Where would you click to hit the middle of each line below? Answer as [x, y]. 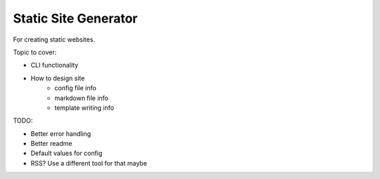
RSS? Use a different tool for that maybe [89, 163]
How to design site [58, 78]
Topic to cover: [35, 52]
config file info [75, 88]
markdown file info [82, 98]
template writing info [84, 107]
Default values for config [66, 153]
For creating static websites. [54, 39]
